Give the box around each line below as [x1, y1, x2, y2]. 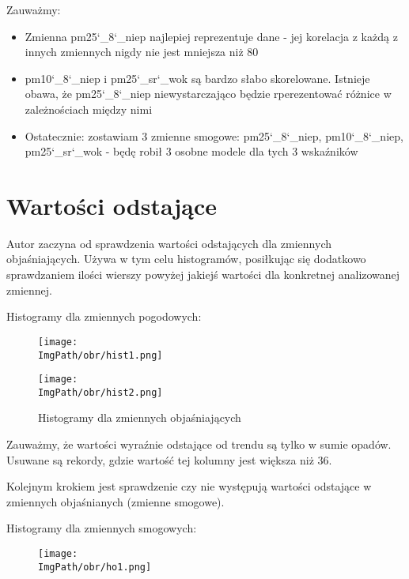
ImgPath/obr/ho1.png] [38, 561, 152, 573]
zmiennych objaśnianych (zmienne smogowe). [6, 493, 225, 509]
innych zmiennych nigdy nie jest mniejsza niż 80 [25, 43, 259, 60]
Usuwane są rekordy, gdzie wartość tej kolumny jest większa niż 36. [6, 451, 332, 468]
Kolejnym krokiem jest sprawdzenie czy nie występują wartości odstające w [6, 478, 372, 494]
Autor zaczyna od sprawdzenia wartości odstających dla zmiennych [6, 235, 331, 251]
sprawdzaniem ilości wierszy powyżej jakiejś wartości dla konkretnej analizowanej [6, 266, 400, 283]
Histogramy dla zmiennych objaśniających [38, 409, 241, 426]
